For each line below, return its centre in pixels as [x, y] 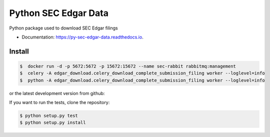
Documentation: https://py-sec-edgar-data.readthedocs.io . [82, 37]
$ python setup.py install [53, 123]
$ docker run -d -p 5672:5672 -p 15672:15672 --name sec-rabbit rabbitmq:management [128, 66]
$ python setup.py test [49, 116]
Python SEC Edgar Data [59, 13]
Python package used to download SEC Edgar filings [63, 28]
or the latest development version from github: [57, 93]
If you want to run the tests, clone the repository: [59, 102]
